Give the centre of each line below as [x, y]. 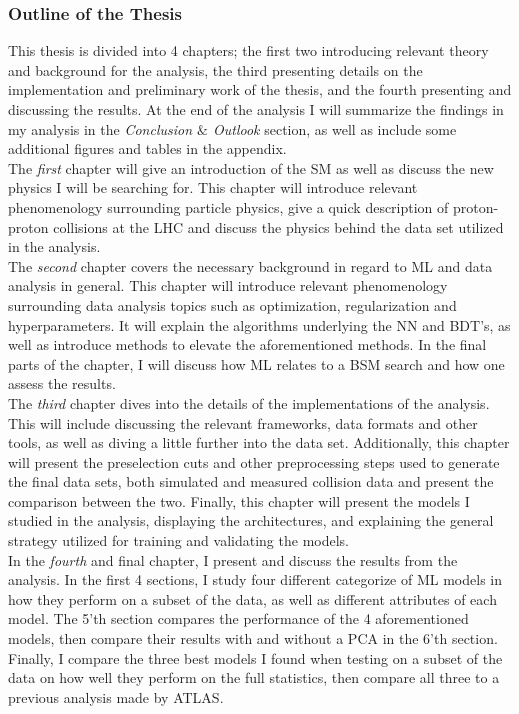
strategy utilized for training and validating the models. [178, 540]
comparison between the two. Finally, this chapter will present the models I [239, 500]
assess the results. [62, 383]
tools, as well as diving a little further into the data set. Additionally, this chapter [259, 442]
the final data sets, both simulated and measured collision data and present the [251, 481]
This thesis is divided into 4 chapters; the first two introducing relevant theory [248, 50]
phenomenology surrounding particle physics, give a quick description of [228, 206]
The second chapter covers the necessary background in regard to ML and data [250, 265]
